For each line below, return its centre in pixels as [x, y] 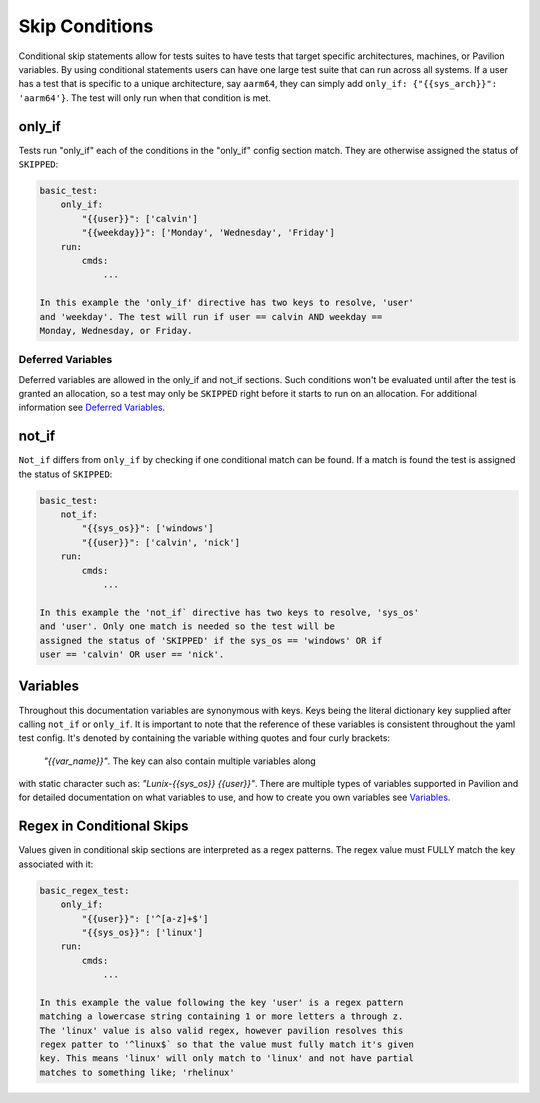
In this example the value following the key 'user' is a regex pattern [221, 1002]
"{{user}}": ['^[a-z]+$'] [145, 918]
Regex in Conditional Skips [103, 826]
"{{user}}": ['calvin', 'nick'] [160, 542]
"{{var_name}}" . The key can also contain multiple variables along [180, 761]
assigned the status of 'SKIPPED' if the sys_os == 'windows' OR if [211, 640]
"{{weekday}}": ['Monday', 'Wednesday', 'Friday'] [208, 233]
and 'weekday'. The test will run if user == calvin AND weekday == [211, 316]
